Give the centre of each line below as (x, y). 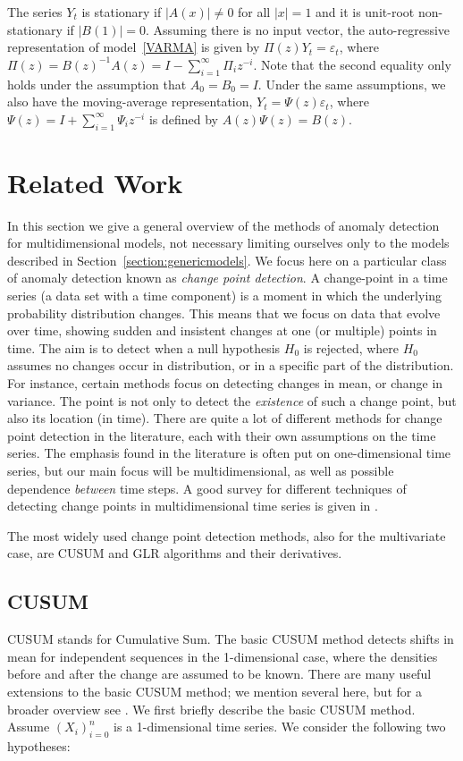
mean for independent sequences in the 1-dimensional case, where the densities (223, 656)
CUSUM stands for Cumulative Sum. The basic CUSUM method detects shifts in (231, 639)
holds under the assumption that (97, 84)
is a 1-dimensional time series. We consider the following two (279, 727)
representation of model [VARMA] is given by (134, 47)
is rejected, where (351, 347)
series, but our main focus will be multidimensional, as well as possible (201, 470)
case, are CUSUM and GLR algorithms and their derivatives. (175, 553)
